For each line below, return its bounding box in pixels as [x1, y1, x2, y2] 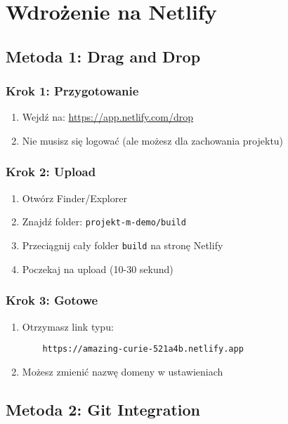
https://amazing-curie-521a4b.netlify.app [42, 344, 244, 355]
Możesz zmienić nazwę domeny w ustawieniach [22, 364, 223, 378]
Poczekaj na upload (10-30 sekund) [22, 261, 174, 276]
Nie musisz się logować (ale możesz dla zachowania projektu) [22, 133, 284, 147]
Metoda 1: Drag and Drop [6, 45, 201, 67]
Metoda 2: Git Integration [6, 398, 200, 420]
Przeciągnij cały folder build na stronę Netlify [22, 238, 223, 253]
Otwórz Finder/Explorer [22, 190, 127, 205]
